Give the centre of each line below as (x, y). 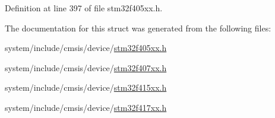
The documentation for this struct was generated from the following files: (138, 28)
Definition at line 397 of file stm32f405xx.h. (84, 8)
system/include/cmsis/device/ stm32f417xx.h (86, 107)
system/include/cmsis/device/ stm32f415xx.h (86, 87)
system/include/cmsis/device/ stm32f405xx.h (86, 48)
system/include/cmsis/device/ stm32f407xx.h (86, 67)
